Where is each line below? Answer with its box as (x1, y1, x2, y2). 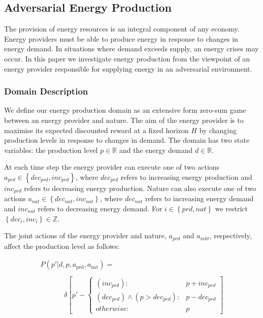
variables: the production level (4, 144, 98, 155)
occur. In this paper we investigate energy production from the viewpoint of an (4, 53, 250, 63)
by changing (199, 124, 237, 135)
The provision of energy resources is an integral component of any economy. (4, 23, 240, 34)
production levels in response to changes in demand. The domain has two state (4, 135, 250, 145)
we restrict (215, 203, 248, 213)
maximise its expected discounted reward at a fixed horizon (4, 124, 189, 135)
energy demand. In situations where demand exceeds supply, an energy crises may (4, 43, 259, 54)
